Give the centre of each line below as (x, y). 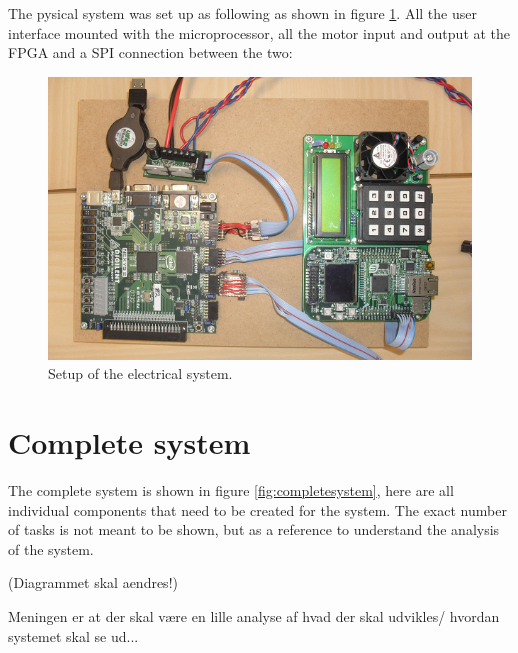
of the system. (51, 548)
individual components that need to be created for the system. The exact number (257, 509)
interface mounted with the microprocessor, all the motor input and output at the (259, 32)
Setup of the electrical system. (140, 373)
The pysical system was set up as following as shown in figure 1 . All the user (242, 13)
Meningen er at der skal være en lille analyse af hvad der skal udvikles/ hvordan (254, 615)
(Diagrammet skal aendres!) (93, 582)
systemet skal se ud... (73, 635)
